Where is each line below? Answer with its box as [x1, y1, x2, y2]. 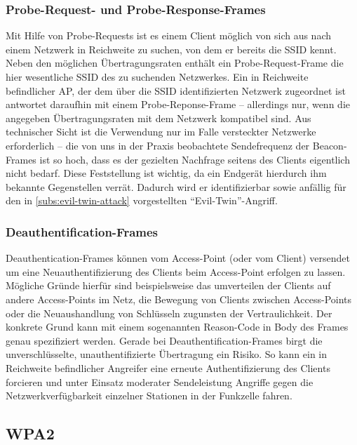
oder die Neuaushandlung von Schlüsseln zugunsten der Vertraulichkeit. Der [6, 305, 332, 320]
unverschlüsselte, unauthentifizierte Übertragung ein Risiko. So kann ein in [6, 347, 328, 361]
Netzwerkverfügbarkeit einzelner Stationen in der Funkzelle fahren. [6, 388, 292, 403]
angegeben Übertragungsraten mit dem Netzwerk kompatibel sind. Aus [6, 110, 311, 125]
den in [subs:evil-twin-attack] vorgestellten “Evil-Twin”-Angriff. [6, 193, 278, 208]
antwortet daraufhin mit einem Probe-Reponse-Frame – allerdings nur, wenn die [6, 97, 350, 112]
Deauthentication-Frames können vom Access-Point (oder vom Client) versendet [6, 251, 350, 265]
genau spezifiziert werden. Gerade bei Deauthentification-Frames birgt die [6, 333, 323, 347]
